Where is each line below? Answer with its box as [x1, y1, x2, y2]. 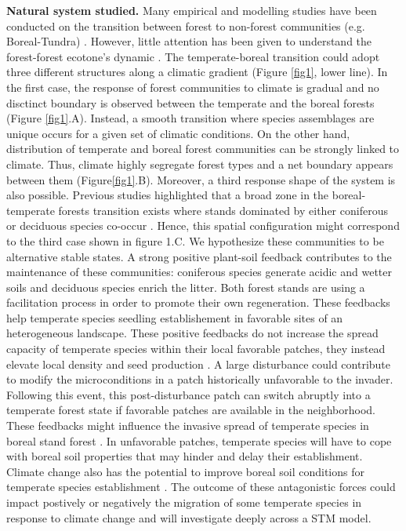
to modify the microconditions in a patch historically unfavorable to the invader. [6, 371, 393, 387]
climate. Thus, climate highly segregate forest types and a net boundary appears [6, 155, 393, 172]
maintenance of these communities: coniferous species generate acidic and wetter [6, 264, 392, 280]
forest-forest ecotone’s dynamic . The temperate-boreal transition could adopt [6, 48, 380, 64]
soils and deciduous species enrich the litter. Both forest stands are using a [6, 278, 365, 295]
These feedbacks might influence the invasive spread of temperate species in [6, 417, 369, 434]
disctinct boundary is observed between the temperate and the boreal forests [6, 94, 375, 111]
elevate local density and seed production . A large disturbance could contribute [6, 355, 391, 372]
